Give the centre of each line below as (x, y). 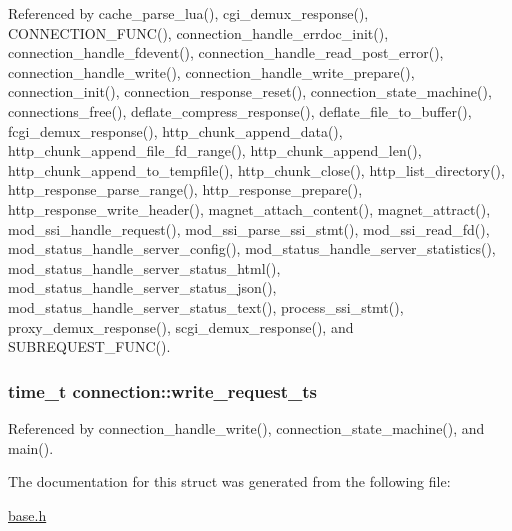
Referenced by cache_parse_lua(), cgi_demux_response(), (188, 13)
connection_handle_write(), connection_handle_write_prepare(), (211, 71)
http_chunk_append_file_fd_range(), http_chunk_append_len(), (215, 150)
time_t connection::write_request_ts (162, 390)
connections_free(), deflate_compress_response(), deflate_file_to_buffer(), (240, 110)
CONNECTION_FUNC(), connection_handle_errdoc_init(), (198, 32)
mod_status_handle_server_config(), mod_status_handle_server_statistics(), (252, 248)
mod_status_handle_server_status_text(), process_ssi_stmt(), (206, 306)
